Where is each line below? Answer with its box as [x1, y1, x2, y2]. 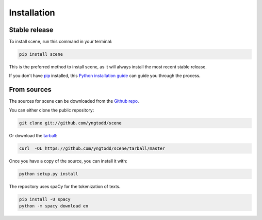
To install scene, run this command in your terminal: [9, 39, 113, 45]
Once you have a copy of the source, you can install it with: [9, 158, 128, 164]
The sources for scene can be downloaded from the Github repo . [9, 98, 139, 104]
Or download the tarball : [9, 132, 58, 138]
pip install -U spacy [19, 196, 71, 202]
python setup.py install [19, 171, 79, 176]
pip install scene [19, 51, 63, 57]
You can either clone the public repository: [9, 107, 94, 113]
